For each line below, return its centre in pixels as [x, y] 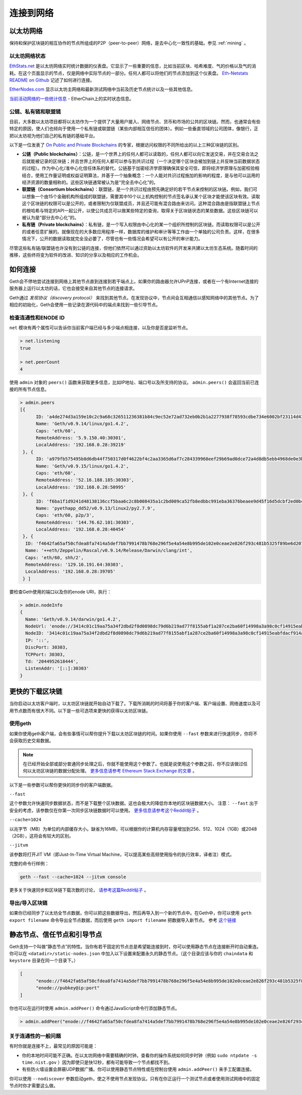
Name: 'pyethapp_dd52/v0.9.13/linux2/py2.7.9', [96, 508]
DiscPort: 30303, [47, 647]
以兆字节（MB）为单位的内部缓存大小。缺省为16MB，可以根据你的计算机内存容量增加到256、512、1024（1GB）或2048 [133, 829]
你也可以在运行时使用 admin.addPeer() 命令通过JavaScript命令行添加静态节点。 [94, 1008]
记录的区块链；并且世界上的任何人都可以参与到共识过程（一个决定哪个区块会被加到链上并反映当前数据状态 [150, 161]
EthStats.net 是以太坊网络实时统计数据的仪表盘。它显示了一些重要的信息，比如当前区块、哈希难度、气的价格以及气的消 [133, 66]
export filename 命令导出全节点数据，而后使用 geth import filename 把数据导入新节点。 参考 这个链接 [123, 920]
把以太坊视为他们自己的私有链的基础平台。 [53, 135]
